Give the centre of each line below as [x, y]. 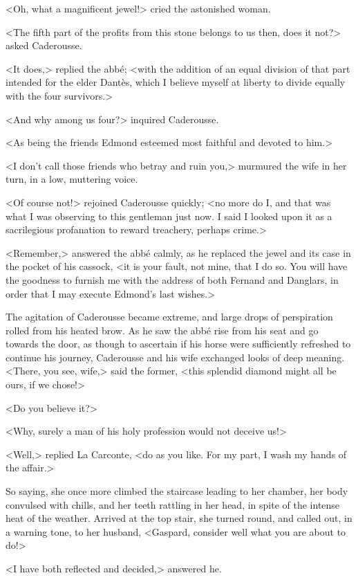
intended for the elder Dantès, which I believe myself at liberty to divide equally [176, 82]
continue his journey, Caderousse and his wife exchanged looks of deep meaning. [175, 357]
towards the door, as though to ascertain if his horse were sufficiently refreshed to [178, 344]
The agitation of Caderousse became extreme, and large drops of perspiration [169, 317]
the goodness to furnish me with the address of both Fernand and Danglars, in [172, 279]
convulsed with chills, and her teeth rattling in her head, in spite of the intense [173, 504]
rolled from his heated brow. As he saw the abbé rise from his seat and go [162, 330]
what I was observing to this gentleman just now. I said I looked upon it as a [169, 216]
